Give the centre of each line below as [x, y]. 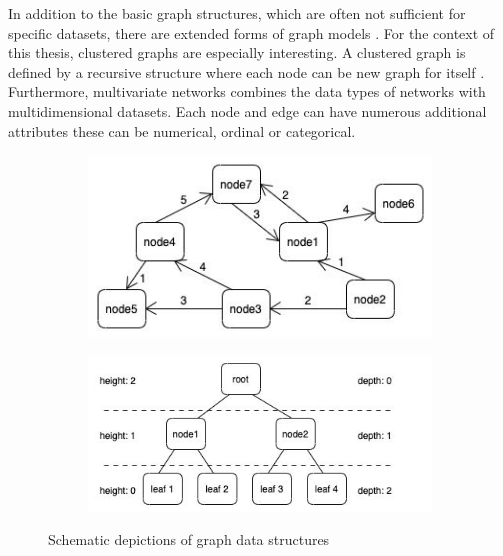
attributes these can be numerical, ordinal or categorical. [182, 130]
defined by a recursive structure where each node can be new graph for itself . [246, 71]
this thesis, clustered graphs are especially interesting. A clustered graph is [237, 52]
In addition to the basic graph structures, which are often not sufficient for [237, 13]
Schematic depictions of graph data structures [189, 539]
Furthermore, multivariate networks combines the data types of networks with [247, 91]
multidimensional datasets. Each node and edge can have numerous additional [247, 110]
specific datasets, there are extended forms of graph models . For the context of [251, 32]
